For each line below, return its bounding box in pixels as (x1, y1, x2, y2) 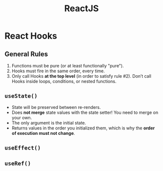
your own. (11, 114, 32, 120)
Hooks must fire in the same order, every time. (11, 68, 105, 74)
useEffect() (4, 145, 41, 151)
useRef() (4, 160, 31, 167)
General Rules (4, 50, 48, 58)
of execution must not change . (11, 130, 75, 136)
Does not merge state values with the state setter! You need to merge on (11, 109, 159, 115)
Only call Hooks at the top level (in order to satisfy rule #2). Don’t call (11, 73, 152, 79)
